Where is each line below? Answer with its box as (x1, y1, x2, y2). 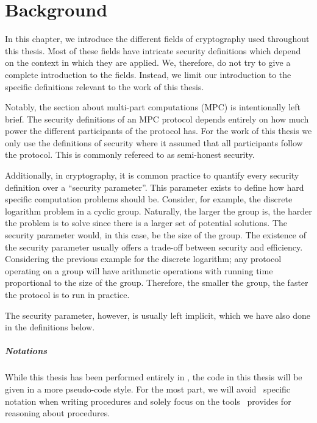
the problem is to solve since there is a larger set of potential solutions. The (5, 216, 288, 229)
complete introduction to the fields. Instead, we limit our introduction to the (5, 68, 291, 80)
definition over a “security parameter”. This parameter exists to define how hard (5, 180, 304, 193)
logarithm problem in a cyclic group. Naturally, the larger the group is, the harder (5, 204, 312, 217)
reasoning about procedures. (5, 407, 110, 419)
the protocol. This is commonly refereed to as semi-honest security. (5, 148, 255, 161)
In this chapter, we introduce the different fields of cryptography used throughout (5, 32, 310, 45)
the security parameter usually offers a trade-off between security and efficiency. (5, 240, 303, 253)
